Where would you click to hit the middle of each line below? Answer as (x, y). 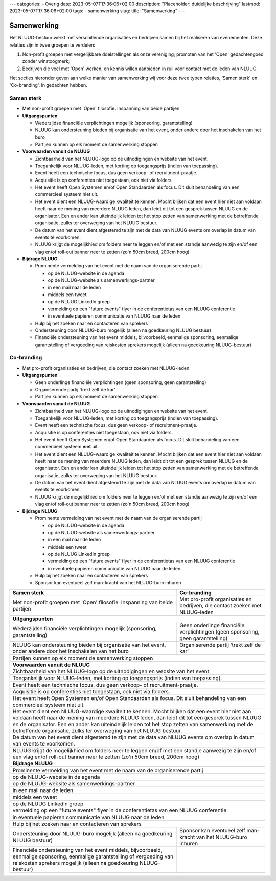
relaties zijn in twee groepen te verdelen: (52, 45)
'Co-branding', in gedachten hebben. (48, 85)
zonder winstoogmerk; (46, 61)
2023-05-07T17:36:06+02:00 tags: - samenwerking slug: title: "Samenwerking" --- (97, 11)
